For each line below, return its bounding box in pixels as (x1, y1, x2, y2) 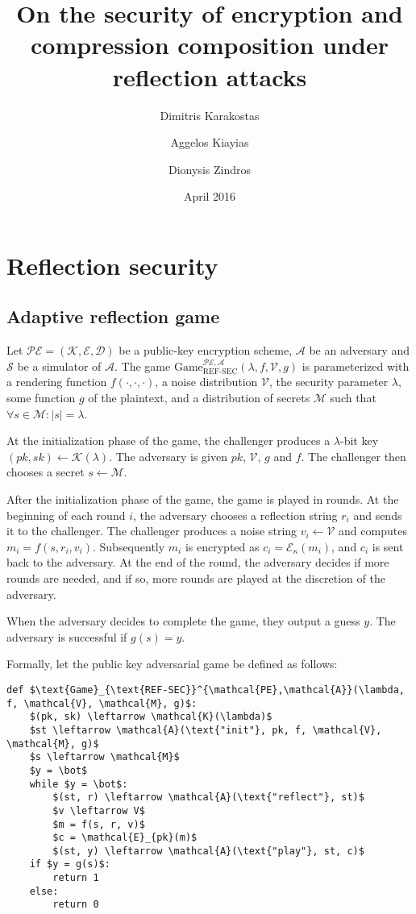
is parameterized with (302, 357, 410, 374)
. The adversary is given (109, 447, 227, 464)
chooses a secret (6, 463, 85, 480)
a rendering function (6, 373, 107, 390)
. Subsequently (92, 538, 165, 555)
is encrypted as (185, 538, 260, 555)
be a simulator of (17, 357, 102, 374)
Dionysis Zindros (168, 160, 251, 177)
